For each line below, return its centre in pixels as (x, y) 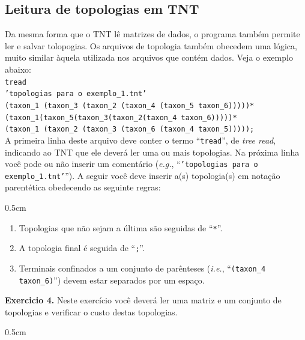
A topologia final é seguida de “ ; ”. (82, 248)
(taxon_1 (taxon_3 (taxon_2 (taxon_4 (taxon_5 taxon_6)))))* (130, 105)
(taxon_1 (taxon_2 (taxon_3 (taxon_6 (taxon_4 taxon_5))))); (130, 129)
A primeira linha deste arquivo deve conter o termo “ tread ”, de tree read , (140, 140)
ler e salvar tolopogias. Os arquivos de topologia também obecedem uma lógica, (151, 45)
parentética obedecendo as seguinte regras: (83, 187)
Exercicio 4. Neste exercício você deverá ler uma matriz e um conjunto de (143, 300)
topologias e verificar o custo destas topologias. (91, 311)
